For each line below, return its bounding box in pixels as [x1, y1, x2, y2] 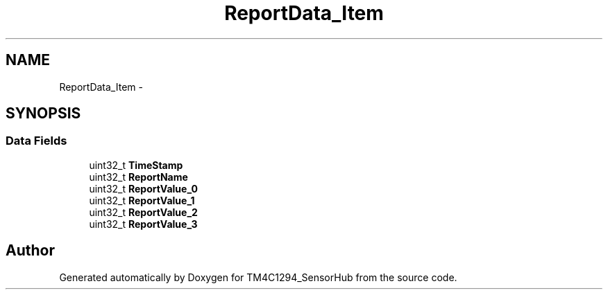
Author [6, 242, 55, 260]
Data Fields [6, 134, 67, 148]
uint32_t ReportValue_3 [89, 217, 198, 230]
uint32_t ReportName [89, 170, 188, 183]
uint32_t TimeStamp [89, 159, 183, 171]
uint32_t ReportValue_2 [89, 206, 198, 218]
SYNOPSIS [6, 105, 81, 123]
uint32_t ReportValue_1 [89, 194, 195, 206]
